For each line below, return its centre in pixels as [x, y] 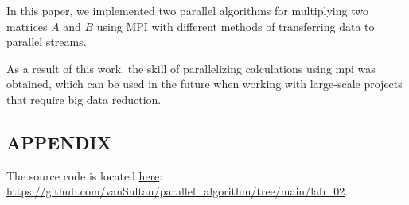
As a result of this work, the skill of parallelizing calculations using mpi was [191, 68]
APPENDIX [59, 142]
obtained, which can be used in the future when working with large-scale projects [204, 84]
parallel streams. [47, 42]
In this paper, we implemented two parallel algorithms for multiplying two [187, 10]
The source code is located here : [85, 175]
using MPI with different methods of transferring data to [236, 26]
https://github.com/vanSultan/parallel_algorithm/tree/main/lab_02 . [177, 191]
